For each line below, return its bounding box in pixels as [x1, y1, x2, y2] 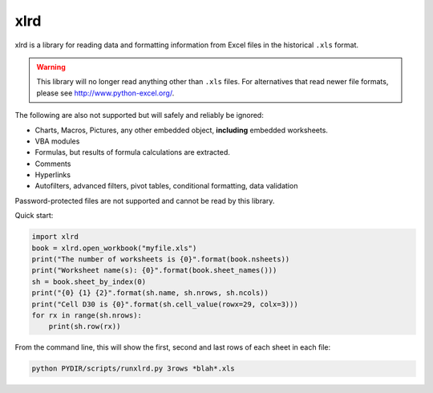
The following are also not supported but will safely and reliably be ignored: [14, 111, 264, 120]
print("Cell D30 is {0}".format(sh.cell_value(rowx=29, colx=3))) [31, 299, 298, 309]
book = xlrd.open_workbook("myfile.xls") [31, 243, 197, 253]
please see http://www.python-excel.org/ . [36, 88, 175, 98]
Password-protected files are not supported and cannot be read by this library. [14, 196, 275, 205]
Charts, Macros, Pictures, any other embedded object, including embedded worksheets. [34, 125, 329, 135]
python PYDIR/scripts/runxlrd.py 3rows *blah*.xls [31, 364, 236, 373]
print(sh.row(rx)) [48, 322, 121, 331]
